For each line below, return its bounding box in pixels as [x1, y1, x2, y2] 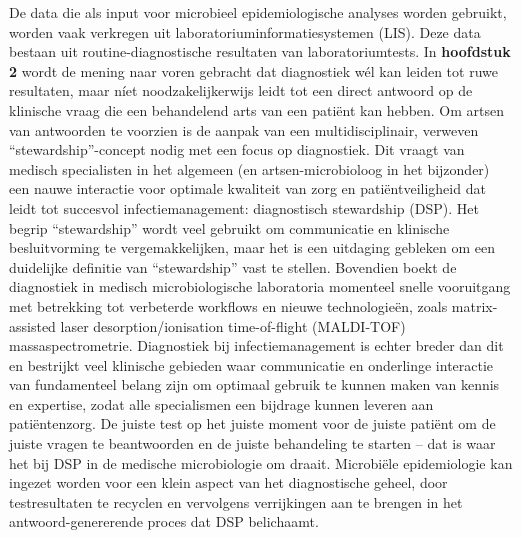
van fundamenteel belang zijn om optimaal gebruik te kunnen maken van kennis [9, 374, 500, 395]
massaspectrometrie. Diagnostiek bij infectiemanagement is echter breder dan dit [9, 335, 504, 356]
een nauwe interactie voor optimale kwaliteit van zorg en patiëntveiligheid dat [9, 178, 486, 199]
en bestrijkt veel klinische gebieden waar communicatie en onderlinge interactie [9, 354, 494, 375]
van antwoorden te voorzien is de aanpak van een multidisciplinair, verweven [9, 119, 479, 140]
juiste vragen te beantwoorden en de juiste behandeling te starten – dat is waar [9, 433, 496, 454]
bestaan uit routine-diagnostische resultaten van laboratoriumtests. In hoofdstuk [9, 41, 511, 62]
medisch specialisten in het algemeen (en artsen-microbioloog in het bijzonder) [9, 158, 490, 179]
